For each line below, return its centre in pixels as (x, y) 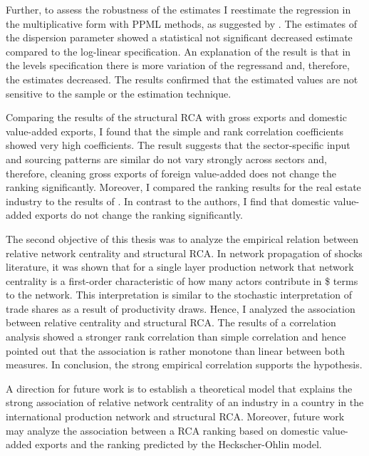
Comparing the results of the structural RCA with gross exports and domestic (176, 117)
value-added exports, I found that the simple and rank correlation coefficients (175, 131)
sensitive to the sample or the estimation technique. (119, 93)
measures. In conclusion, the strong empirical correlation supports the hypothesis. (184, 364)
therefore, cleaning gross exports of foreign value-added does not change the (171, 173)
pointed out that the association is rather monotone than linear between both (175, 350)
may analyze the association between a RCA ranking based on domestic (162, 430)
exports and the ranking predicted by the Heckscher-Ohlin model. (178, 444)
